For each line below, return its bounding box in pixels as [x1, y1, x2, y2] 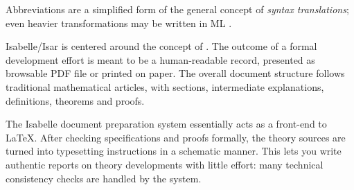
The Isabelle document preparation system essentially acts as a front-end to [6, 116, 327, 131]
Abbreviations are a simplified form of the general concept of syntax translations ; [6, 2, 349, 16]
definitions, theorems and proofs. [6, 93, 145, 107]
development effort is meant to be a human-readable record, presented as [6, 52, 315, 67]
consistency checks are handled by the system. [6, 171, 202, 185]
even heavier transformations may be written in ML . [6, 15, 232, 30]
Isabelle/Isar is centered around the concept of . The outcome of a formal [6, 39, 317, 53]
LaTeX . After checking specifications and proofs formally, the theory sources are [6, 130, 346, 144]
